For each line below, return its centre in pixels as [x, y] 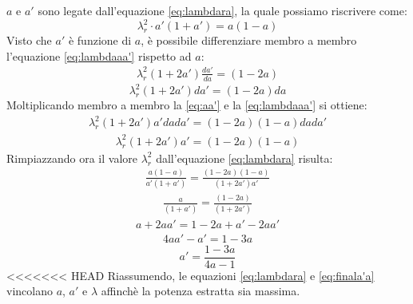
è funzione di [100, 40]
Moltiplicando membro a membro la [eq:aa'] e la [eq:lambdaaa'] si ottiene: [187, 105]
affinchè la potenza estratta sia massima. [201, 291]
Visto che [29, 40]
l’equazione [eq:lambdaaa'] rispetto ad [99, 55]
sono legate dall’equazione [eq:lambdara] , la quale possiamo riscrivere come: [222, 10]
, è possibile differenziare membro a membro [249, 40]
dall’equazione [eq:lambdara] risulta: [244, 158]
